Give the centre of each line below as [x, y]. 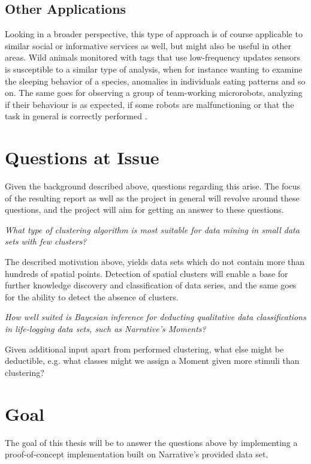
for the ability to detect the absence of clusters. [92, 296]
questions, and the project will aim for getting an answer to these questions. [144, 210]
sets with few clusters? [46, 241]
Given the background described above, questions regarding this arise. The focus [153, 186]
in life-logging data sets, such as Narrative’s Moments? [105, 329]
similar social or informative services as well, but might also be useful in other [148, 45]
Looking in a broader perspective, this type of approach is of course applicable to [154, 34]
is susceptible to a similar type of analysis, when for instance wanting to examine [154, 69]
